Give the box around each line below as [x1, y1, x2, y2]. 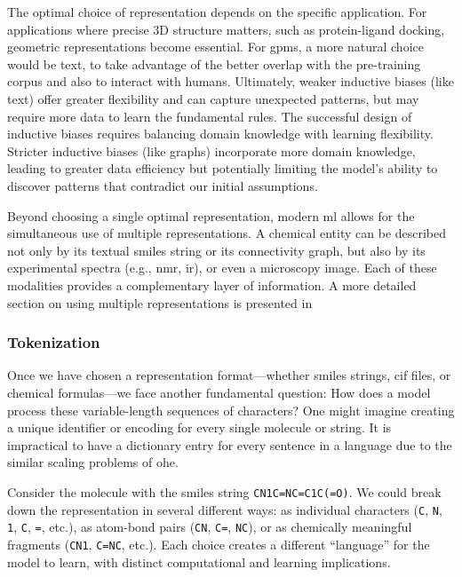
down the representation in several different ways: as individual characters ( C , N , [7, 500, 442, 518]
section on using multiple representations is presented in [7, 293, 313, 312]
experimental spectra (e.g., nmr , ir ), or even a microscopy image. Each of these [7, 258, 437, 277]
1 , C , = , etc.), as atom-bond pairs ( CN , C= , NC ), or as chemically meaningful [7, 518, 412, 536]
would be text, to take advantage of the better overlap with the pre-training [7, 54, 421, 73]
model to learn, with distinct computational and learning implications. [7, 552, 391, 571]
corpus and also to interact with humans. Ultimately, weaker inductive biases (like [7, 72, 454, 91]
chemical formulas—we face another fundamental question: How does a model [7, 383, 431, 401]
